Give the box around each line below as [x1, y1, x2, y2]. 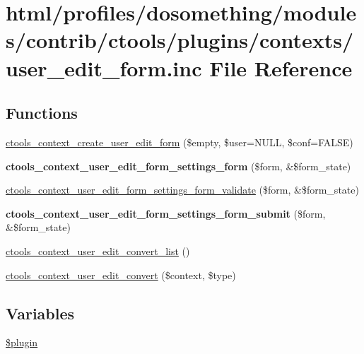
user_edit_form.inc [6, 53, 202, 82]
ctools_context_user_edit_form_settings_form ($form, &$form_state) [6, 158, 351, 173]
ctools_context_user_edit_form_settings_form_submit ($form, [6, 206, 326, 220]
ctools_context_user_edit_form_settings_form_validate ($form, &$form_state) [6, 182, 359, 197]
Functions [6, 102, 78, 124]
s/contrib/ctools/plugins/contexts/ [6, 25, 354, 54]
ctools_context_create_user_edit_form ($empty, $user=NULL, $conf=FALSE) [6, 134, 353, 149]
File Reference [209, 53, 353, 82]
